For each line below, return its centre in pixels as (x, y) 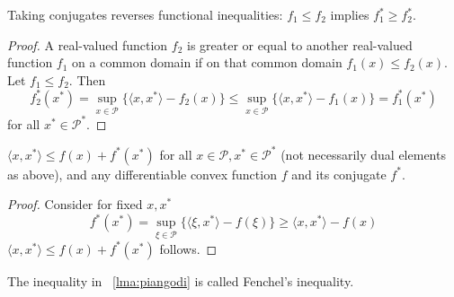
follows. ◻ (188, 248)
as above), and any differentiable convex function (142, 174)
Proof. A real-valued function (88, 44)
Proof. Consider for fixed (75, 204)
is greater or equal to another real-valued (300, 44)
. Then (87, 79)
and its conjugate (339, 174)
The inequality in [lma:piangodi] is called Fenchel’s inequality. (181, 280)
